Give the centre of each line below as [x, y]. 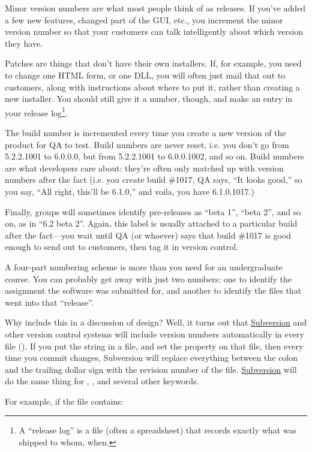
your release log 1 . [36, 112]
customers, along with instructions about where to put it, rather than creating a [152, 87]
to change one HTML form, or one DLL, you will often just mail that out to [145, 75]
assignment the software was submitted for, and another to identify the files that [153, 290]
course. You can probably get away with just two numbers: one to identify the [148, 278]
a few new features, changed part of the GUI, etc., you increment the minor [144, 19]
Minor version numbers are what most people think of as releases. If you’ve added [155, 8]
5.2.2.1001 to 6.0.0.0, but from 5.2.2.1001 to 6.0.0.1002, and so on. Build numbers [154, 156]
